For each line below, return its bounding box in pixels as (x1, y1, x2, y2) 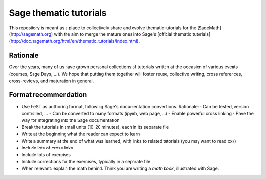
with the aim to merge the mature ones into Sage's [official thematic (54, 31, 192, 37)
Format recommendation (9, 90, 87, 99)
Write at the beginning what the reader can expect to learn (21, 131, 140, 137)
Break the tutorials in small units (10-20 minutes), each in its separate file (21, 124, 169, 130)
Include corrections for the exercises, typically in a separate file (21, 159, 151, 165)
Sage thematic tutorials (9, 7, 107, 18)
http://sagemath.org (10, 31, 52, 37)
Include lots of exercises (21, 151, 71, 157)
